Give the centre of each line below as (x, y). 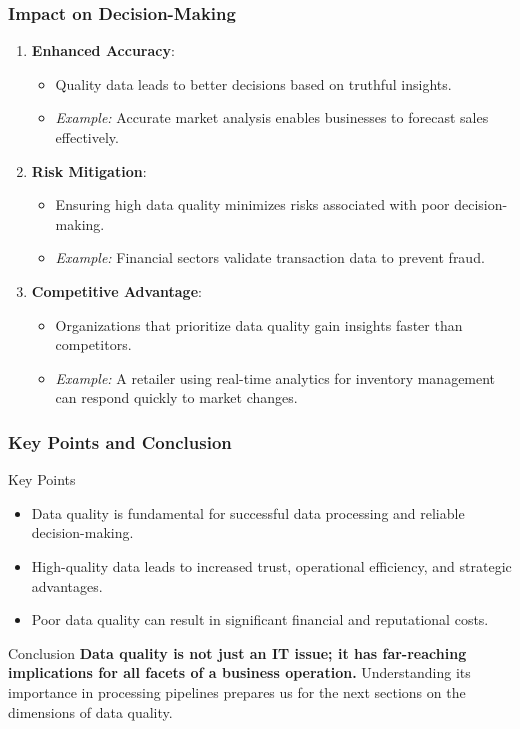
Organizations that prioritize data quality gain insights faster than (259, 324)
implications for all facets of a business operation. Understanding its (239, 672)
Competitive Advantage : (116, 290)
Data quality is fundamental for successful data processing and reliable (248, 512)
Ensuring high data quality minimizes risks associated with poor (252, 204)
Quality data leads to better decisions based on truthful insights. (253, 83)
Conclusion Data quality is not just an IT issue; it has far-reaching (237, 652)
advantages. (67, 585)
